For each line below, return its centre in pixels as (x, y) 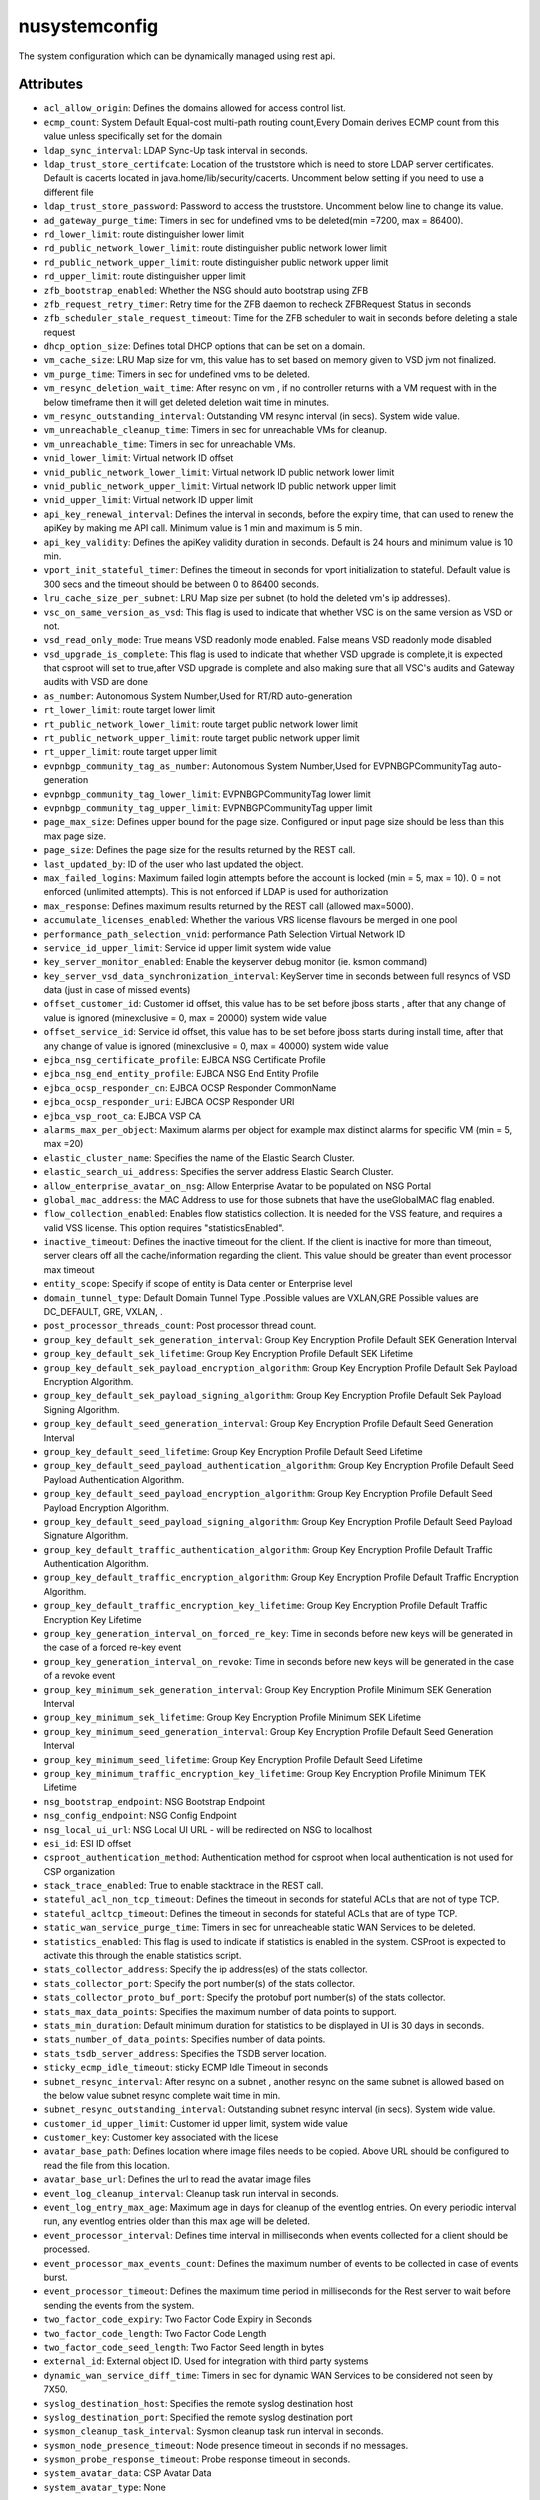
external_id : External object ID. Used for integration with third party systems (206, 2361)
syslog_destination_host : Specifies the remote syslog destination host (198, 2403)
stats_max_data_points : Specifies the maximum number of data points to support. (220, 2011)
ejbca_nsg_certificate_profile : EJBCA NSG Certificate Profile (184, 1060)
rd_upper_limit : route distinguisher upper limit (144, 276)
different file (68, 192)
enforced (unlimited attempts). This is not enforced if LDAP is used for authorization (216, 892)
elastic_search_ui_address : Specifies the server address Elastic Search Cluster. (218, 1172)
